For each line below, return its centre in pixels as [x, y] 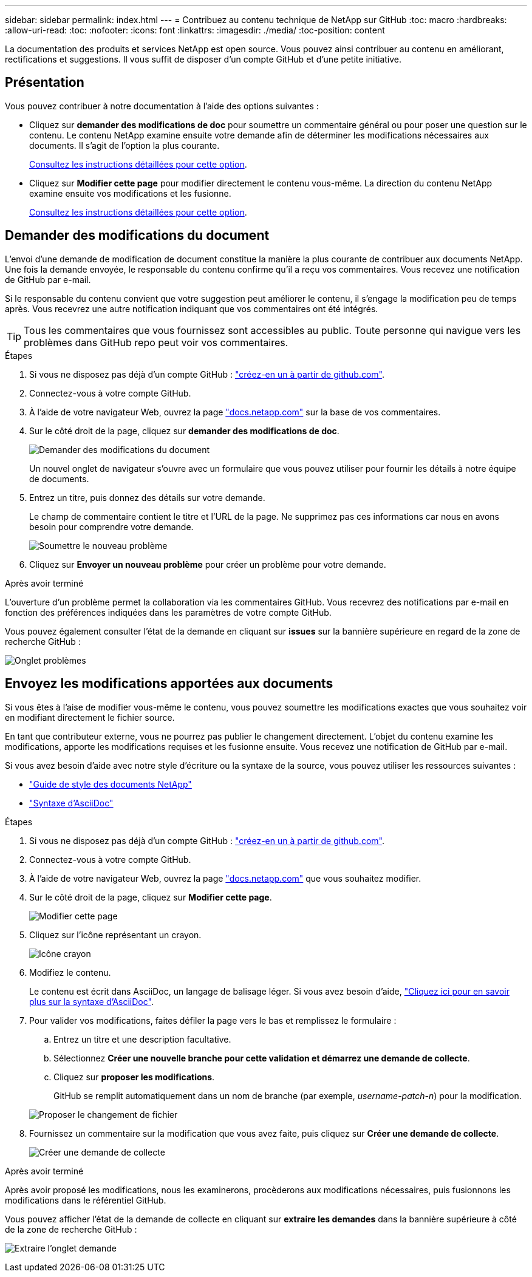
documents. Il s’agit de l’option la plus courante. [124, 145]
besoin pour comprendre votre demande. [111, 526]
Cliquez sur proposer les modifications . [134, 1077]
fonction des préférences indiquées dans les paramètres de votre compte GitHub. [168, 612]
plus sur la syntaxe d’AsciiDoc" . [91, 1001]
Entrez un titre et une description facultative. [142, 1039]
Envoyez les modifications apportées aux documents [169, 684]
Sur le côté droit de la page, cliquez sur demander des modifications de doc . [184, 431]
